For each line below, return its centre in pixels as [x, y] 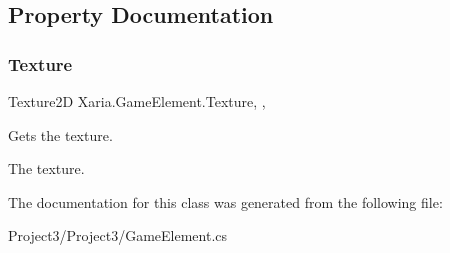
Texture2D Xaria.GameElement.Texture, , [137, 101]
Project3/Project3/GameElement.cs [118, 235]
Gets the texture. [60, 134]
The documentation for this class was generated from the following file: [225, 201]
